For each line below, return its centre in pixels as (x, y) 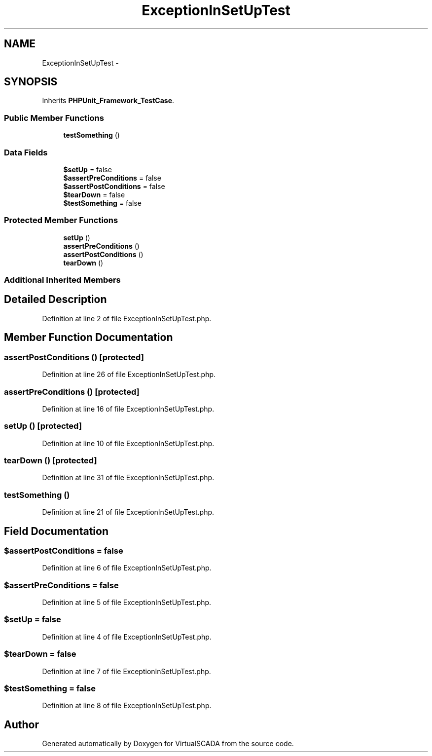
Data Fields (26, 152)
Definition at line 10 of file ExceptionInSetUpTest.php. (128, 443)
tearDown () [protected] (51, 460)
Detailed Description (55, 300)
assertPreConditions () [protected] (72, 392)
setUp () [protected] (43, 426)
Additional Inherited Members (62, 280)
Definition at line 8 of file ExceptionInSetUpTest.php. (127, 706)
